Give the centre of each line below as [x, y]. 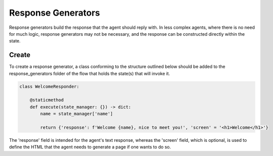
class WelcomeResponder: [49, 86]
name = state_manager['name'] [76, 114]
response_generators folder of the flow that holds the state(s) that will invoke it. [90, 73]
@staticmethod [47, 100]
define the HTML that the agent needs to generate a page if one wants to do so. [90, 147]
